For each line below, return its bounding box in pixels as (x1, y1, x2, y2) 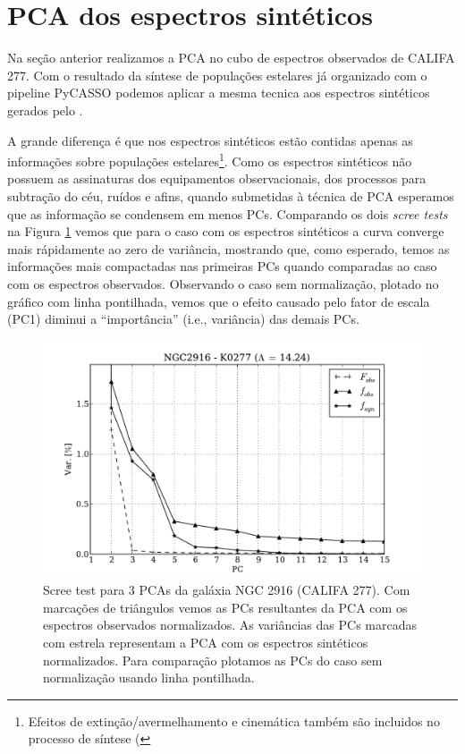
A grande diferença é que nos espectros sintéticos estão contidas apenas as (7, 131, 413, 149)
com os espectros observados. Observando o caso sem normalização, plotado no (7, 274, 439, 292)
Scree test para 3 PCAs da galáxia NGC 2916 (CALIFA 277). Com (43, 580, 410, 599)
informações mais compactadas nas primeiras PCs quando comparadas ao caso (7, 257, 437, 275)
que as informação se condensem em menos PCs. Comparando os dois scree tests (7, 204, 448, 223)
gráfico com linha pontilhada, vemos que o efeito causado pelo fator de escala (7, 292, 430, 310)
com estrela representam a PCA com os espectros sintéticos (43, 633, 368, 652)
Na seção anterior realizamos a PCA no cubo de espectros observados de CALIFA (7, 48, 455, 67)
